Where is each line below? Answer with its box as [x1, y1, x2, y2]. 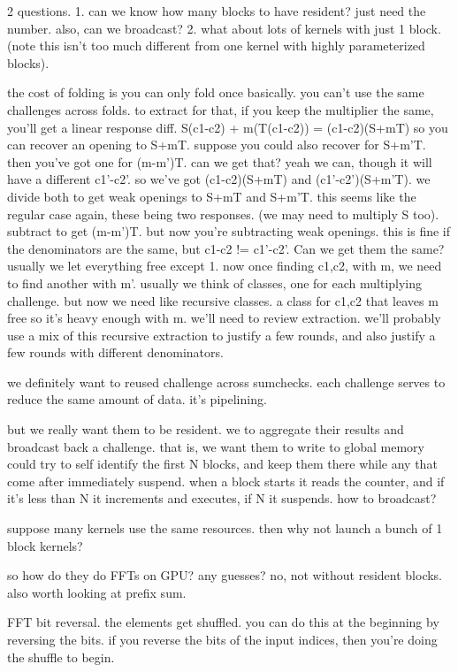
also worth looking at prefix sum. [7, 583, 187, 601]
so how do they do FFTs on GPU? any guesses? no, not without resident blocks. [7, 566, 443, 584]
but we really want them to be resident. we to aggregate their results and [7, 420, 404, 439]
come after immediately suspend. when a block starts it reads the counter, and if [7, 471, 445, 490]
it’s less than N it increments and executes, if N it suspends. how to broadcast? [7, 489, 437, 508]
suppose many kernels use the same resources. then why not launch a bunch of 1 [7, 519, 443, 538]
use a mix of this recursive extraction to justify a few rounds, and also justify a [7, 325, 436, 344]
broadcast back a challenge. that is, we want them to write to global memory [7, 437, 424, 455]
